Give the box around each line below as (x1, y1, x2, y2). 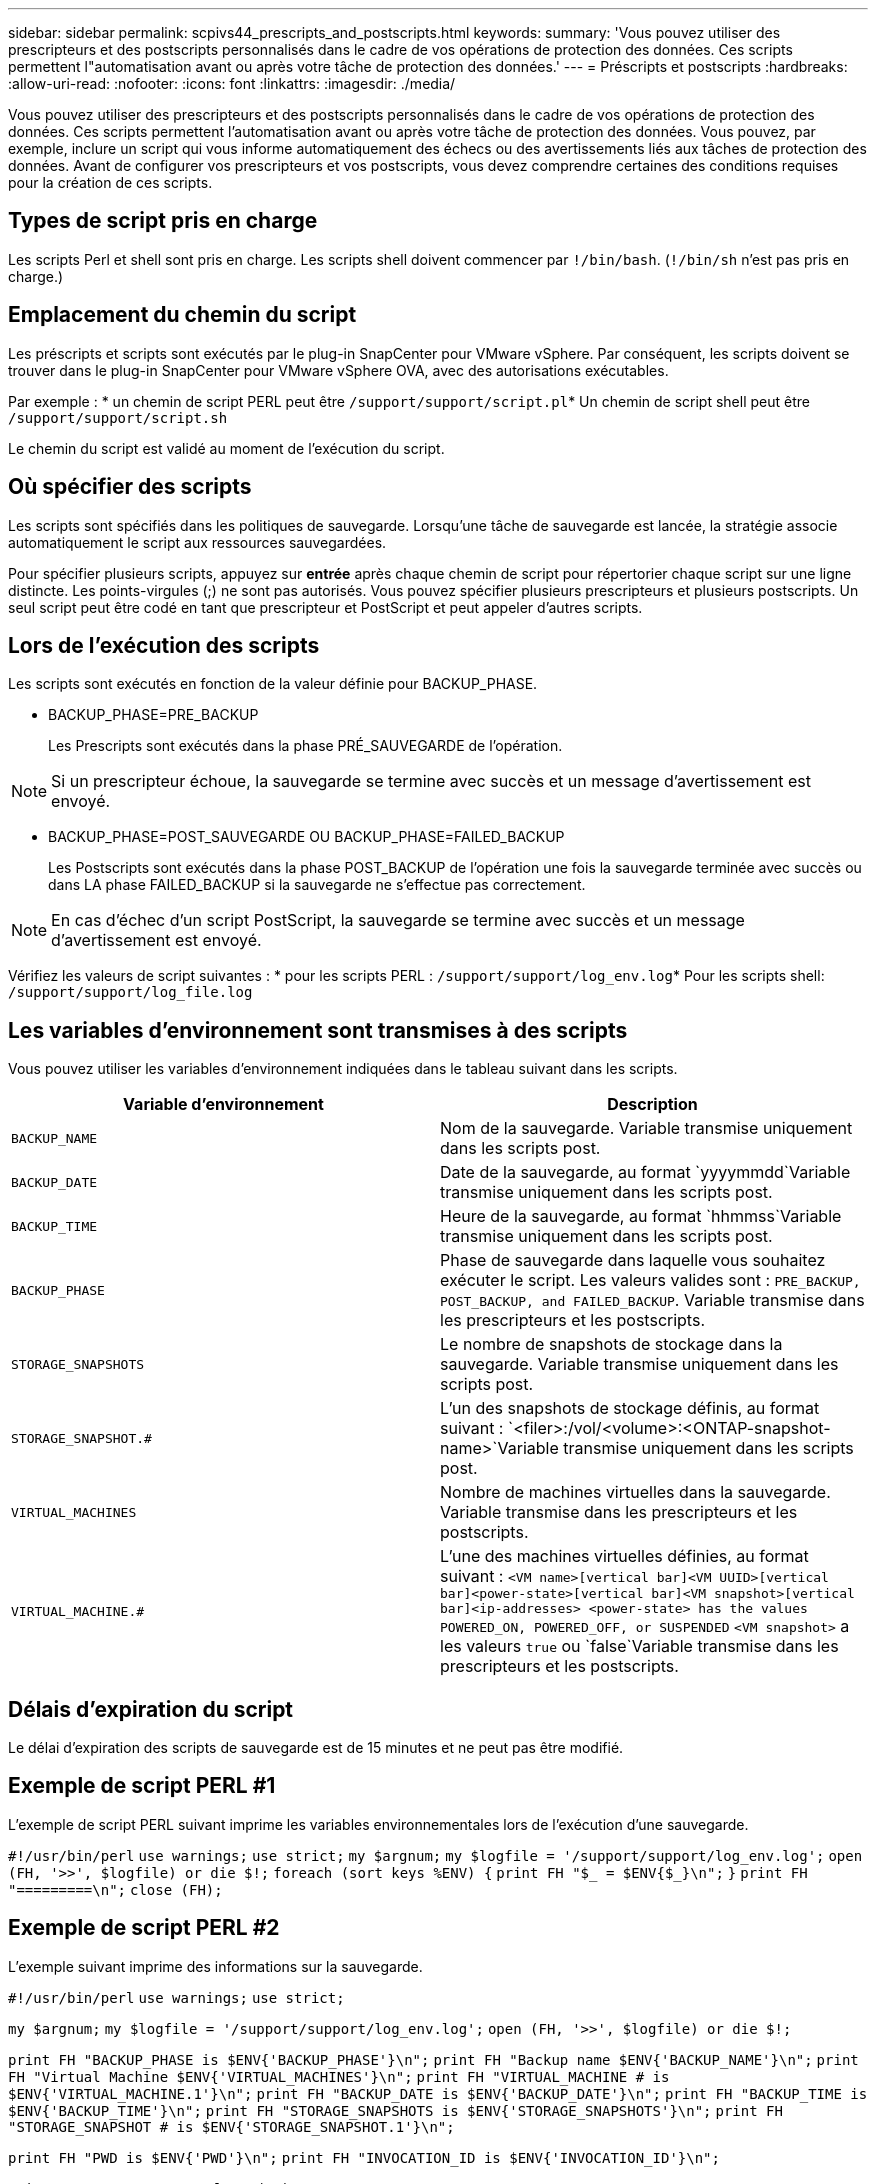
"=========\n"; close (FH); (8, 1881, 223, 1898)
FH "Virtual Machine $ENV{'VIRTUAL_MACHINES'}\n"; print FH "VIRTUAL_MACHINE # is (8, 2068, 670, 2085)
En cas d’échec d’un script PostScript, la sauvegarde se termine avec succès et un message (51, 910, 745, 931)
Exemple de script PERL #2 (8, 1915, 280, 1941)
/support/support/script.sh (8, 409, 228, 426)
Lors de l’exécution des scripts (8, 632, 320, 658)
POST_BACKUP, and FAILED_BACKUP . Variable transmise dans (440, 1290, 865, 1311)
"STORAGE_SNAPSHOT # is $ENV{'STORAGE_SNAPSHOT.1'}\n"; (8, 2118, 455, 2135)
